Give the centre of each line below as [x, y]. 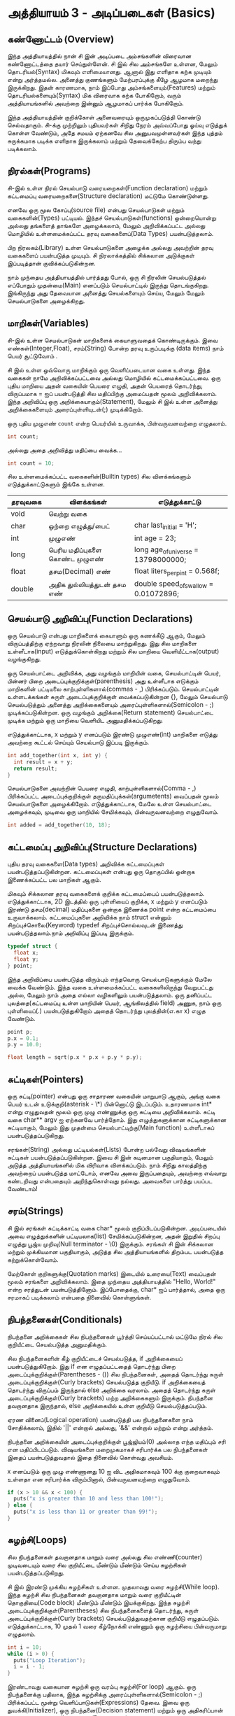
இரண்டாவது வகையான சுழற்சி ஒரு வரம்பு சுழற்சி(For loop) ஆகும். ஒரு [102, 1687]
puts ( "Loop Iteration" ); [50, 1660]
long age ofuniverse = [166, 550]
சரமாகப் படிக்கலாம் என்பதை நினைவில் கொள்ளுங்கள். [79, 1297]
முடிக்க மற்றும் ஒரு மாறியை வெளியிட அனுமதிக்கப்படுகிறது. [85, 720]
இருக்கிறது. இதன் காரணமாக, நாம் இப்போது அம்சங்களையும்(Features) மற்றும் [111, 87]
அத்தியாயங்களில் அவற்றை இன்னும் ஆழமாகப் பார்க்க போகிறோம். [95, 103]
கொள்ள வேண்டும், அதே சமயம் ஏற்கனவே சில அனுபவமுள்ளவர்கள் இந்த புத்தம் [115, 133]
